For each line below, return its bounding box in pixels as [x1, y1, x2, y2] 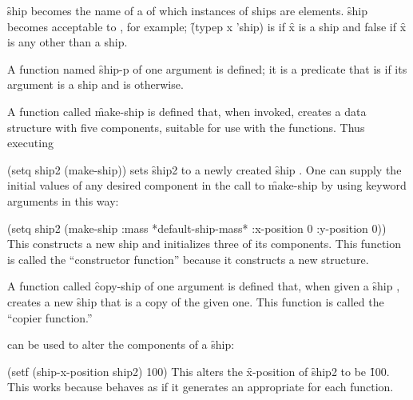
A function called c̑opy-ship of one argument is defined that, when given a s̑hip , [7, 278, 400, 294]
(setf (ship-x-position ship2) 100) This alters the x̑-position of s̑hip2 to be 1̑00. [7, 362, 390, 379]
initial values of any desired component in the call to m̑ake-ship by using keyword [7, 177, 407, 194]
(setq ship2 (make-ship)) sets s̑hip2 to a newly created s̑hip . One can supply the [7, 161, 402, 178]
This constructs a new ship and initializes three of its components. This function [7, 235, 402, 252]
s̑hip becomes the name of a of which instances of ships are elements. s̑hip [7, 2, 367, 18]
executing [7, 134, 54, 151]
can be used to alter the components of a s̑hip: [7, 336, 235, 353]
